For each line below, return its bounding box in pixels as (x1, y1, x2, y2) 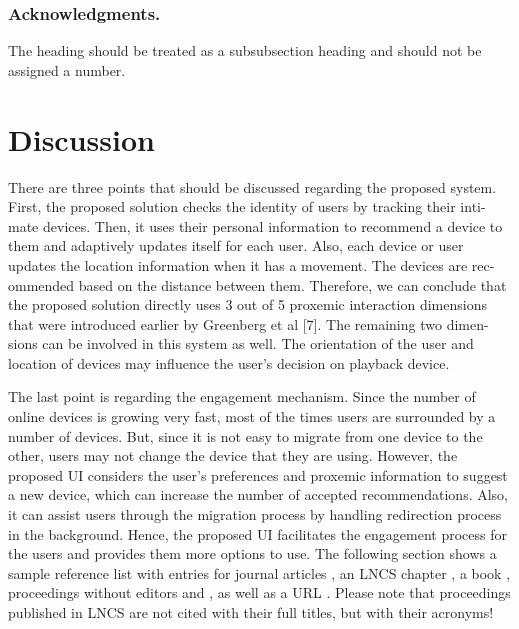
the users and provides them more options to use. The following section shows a (8, 543, 497, 564)
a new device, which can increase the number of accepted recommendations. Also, (8, 484, 509, 505)
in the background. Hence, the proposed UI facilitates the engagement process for (8, 523, 507, 544)
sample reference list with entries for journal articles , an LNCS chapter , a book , (8, 562, 511, 583)
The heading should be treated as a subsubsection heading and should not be (8, 40, 482, 61)
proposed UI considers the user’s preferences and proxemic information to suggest (8, 464, 508, 485)
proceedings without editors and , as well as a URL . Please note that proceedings (8, 582, 511, 603)
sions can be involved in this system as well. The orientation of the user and (8, 333, 474, 354)
